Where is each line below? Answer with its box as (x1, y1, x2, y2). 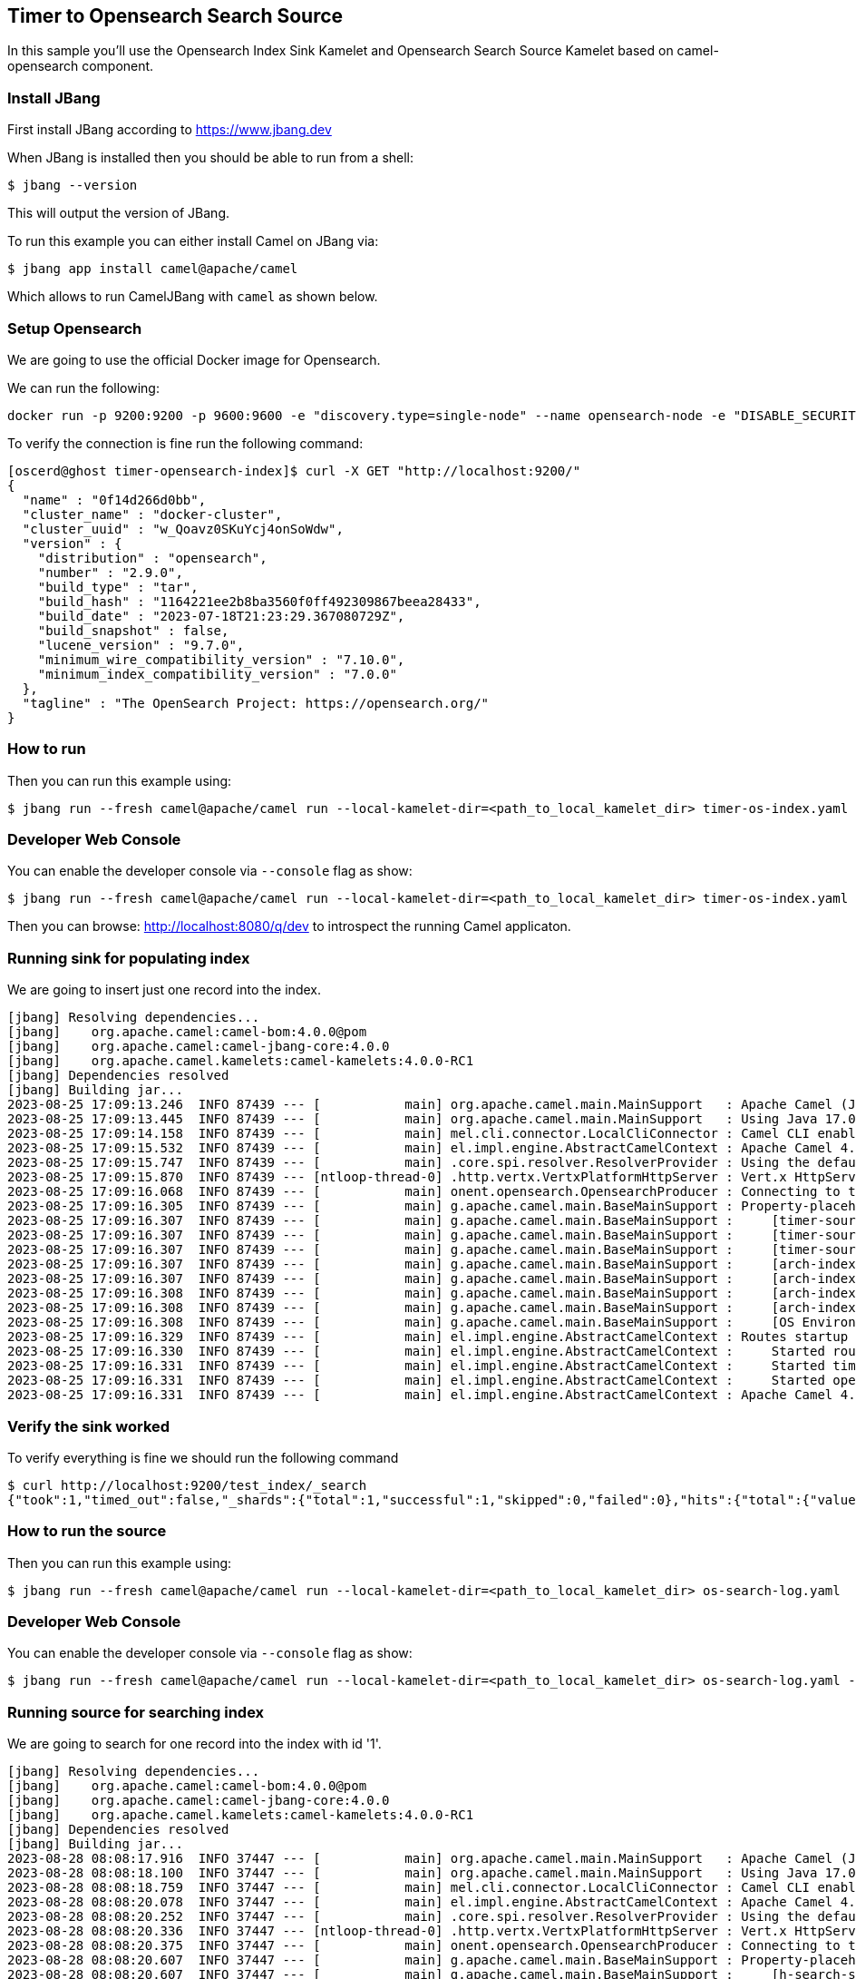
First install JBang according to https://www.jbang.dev (7, 122, 332, 138)
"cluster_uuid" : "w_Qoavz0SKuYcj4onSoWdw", (22, 521, 344, 536)
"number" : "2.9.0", (37, 564, 183, 580)
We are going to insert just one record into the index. (7, 982, 321, 998)
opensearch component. (7, 58, 154, 74)
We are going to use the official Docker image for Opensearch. (7, 351, 381, 367)
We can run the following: (7, 379, 160, 396)
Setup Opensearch (7, 318, 142, 338)
